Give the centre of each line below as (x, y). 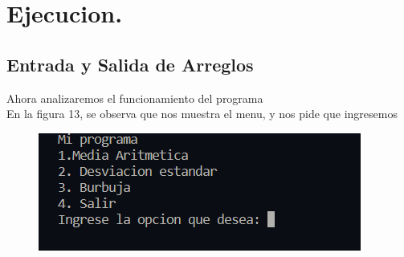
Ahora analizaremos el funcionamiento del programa (135, 98)
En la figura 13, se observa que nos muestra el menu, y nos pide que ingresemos (202, 114)
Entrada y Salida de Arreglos (130, 64)
